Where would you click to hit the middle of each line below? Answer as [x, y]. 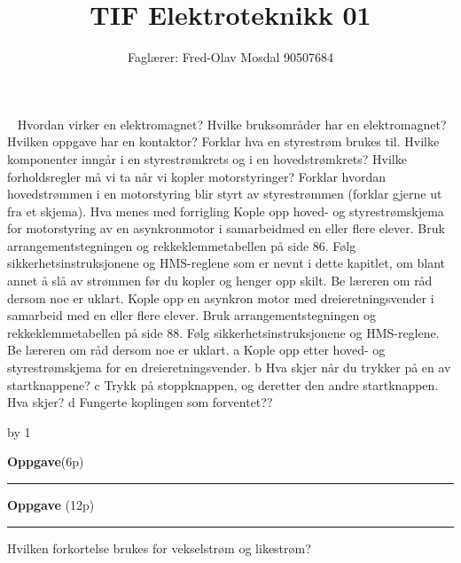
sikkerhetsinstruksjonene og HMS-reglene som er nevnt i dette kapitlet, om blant [227, 263]
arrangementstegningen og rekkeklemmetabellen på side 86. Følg [182, 245]
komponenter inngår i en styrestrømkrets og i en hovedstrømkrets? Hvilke [207, 158]
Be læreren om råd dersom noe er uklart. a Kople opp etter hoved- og [196, 350]
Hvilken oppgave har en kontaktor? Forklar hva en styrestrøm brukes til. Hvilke [223, 141]
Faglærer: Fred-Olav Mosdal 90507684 [230, 57]
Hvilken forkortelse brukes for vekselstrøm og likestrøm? [159, 547]
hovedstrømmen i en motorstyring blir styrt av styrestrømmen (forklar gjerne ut [225, 194]
